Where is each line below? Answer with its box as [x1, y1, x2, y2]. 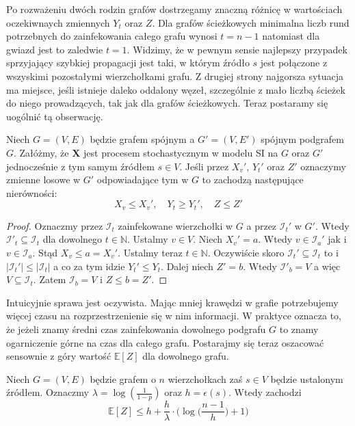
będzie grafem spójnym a [90, 132, 195, 146]
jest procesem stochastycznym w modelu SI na [83, 145, 278, 159]
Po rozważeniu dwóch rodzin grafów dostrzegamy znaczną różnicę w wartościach [6, 2, 343, 16]
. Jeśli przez [179, 159, 229, 173]
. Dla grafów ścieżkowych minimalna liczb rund [152, 15, 350, 29]
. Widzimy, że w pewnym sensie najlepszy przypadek [127, 42, 347, 56]
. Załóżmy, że [14, 145, 69, 159]
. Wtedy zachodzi [228, 385, 302, 399]
